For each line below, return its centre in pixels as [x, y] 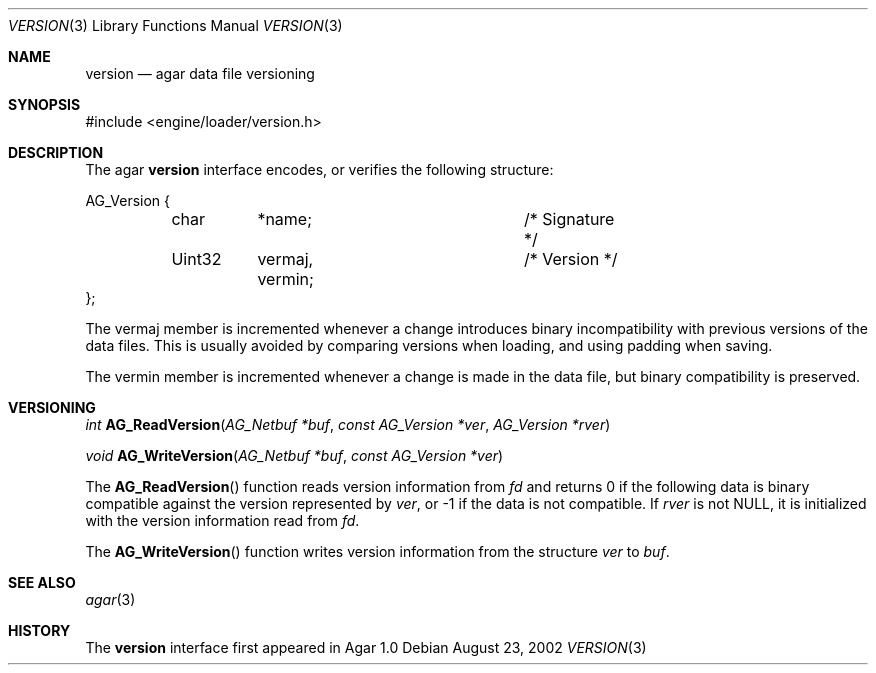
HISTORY [39, 630]
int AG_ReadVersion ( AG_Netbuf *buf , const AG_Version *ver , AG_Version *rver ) [348, 424]
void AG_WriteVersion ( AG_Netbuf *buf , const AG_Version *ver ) [294, 455]
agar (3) [110, 599]
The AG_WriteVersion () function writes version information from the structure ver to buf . [377, 551]
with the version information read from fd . [222, 520]
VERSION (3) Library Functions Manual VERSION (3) [175, 25]
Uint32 [196, 259]
